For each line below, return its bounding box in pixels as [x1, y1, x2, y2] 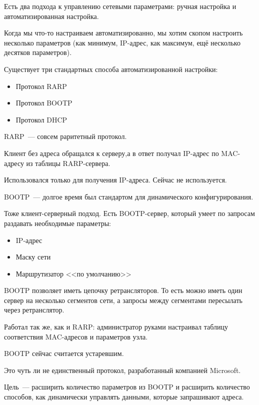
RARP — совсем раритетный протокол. [4, 131, 127, 141]
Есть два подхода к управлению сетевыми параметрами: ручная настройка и [4, 1, 236, 11]
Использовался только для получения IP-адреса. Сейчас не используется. [4, 174, 227, 185]
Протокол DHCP [15, 114, 67, 124]
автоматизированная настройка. [4, 10, 99, 21]
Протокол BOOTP [15, 97, 72, 108]
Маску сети [15, 251, 51, 262]
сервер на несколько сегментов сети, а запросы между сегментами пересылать [4, 294, 242, 305]
